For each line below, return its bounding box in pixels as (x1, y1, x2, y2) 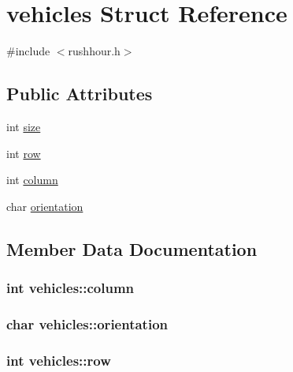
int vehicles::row (6, 350, 111, 370)
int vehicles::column (6, 278, 135, 297)
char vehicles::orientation (6, 314, 168, 333)
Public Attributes (6, 81, 153, 106)
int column (6, 171, 58, 188)
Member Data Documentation (6, 236, 258, 261)
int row (6, 145, 41, 161)
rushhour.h (68, 43, 121, 59)
